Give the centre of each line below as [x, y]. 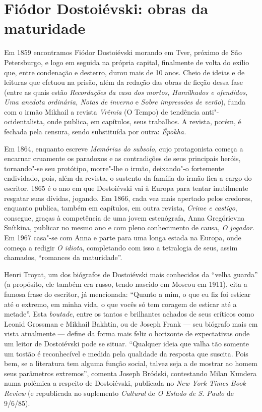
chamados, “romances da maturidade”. [63, 257]
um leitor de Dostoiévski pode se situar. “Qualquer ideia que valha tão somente [127, 343]
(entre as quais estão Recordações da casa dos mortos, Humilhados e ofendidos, [126, 92]
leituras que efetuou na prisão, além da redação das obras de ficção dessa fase [123, 82]
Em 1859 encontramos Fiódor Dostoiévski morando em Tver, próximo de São [123, 52]
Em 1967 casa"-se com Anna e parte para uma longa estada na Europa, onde [123, 237]
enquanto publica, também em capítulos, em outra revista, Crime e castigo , [121, 208]
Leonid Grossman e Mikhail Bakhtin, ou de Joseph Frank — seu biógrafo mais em [131, 323]
